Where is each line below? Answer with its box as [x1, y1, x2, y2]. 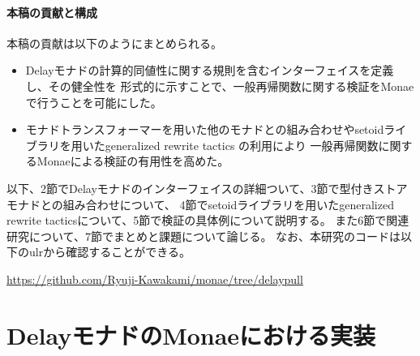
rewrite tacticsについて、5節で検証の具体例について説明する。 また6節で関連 [6, 212, 409, 229]
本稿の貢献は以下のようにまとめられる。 [6, 34, 222, 51]
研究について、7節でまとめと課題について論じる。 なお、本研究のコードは [6, 227, 401, 244]
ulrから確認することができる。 [28, 243, 191, 260]
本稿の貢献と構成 [6, 3, 97, 20]
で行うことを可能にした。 [25, 93, 162, 110]
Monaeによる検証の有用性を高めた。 [36, 152, 229, 169]
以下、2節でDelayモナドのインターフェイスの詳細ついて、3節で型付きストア [6, 179, 408, 196]
